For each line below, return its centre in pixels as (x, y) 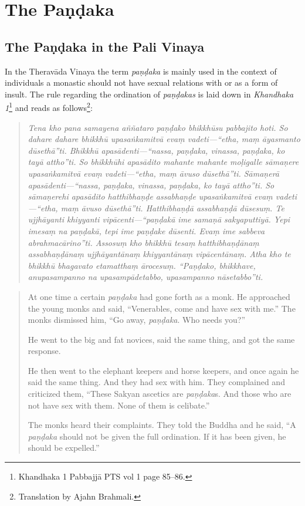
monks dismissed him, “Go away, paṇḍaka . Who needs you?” (137, 320)
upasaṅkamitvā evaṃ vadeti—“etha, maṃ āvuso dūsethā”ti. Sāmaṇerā (154, 173)
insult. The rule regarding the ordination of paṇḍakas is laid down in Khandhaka (149, 94)
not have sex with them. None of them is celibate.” (119, 405)
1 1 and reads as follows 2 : (49, 107)
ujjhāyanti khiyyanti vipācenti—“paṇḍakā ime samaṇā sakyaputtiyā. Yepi (159, 219)
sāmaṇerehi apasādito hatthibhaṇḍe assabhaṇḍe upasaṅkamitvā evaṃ (150, 196)
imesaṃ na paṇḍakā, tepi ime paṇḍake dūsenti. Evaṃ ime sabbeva (146, 230)
